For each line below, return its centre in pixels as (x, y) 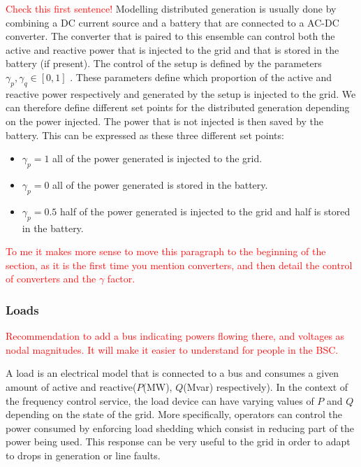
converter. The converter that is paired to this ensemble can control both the (170, 36)
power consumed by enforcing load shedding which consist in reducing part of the (180, 428)
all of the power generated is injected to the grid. (157, 158)
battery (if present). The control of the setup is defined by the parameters (164, 63)
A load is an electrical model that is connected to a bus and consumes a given (172, 373)
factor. (121, 279)
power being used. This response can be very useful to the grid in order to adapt (178, 441)
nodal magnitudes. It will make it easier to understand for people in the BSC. (172, 349)
